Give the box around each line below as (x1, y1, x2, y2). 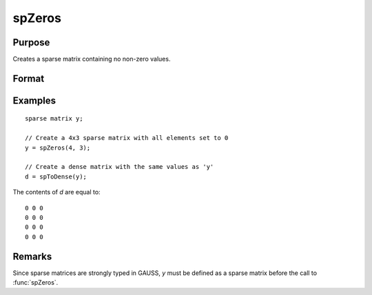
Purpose (12, 37, 50, 48)
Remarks (12, 250, 52, 262)
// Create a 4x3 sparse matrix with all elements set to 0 (25, 134, 229, 142)
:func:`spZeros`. (12, 278, 59, 287)
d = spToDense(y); (25, 172, 87, 181)
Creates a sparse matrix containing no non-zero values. (12, 55, 171, 63)
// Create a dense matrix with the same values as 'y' (25, 163, 214, 171)
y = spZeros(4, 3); (25, 143, 91, 152)
